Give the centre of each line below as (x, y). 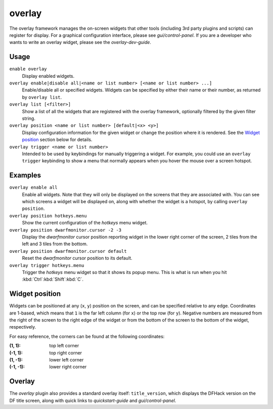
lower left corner (66, 359)
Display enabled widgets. (48, 76)
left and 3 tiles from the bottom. (55, 244)
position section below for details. (57, 140)
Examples (25, 175)
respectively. (23, 327)
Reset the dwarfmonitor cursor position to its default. (77, 258)
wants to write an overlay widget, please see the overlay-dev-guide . (80, 42)
